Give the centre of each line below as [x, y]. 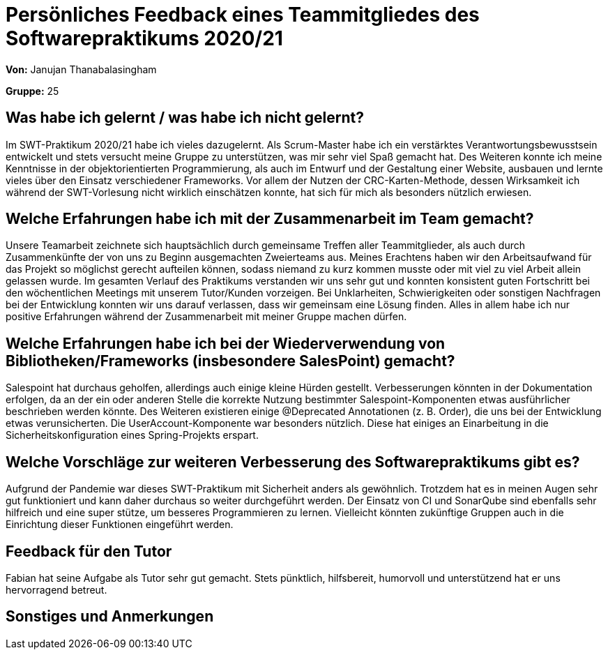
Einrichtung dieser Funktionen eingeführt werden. [120, 525]
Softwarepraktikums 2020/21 [144, 38]
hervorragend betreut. [56, 589]
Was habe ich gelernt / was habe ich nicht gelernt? [185, 118]
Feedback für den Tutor [89, 551]
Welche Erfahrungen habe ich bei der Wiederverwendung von [226, 343]
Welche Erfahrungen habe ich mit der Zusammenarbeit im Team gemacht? [270, 219]
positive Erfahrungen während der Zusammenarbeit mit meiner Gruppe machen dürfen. [206, 317]
